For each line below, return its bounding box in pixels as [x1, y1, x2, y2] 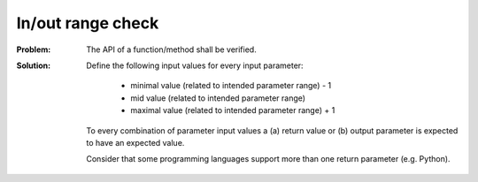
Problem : [16, 44, 51, 55]
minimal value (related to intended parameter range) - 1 [130, 80, 332, 91]
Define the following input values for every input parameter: [86, 60, 305, 71]
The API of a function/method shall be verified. [86, 44, 257, 55]
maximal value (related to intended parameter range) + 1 [130, 105, 335, 116]
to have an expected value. [86, 137, 185, 148]
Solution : [16, 60, 51, 71]
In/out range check [16, 13, 159, 33]
